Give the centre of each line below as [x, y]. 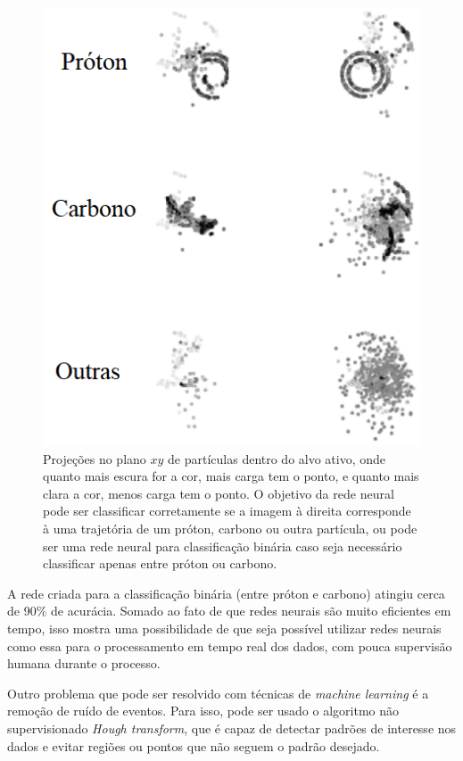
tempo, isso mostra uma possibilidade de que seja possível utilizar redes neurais [224, 628]
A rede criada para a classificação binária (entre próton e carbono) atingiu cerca [226, 593]
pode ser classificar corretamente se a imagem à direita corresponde [227, 511]
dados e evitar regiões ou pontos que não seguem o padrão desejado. [194, 745]
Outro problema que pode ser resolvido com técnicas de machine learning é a [218, 693]
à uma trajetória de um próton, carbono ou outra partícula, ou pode [230, 528]
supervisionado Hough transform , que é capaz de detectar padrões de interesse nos [232, 728]
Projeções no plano [95, 458]
